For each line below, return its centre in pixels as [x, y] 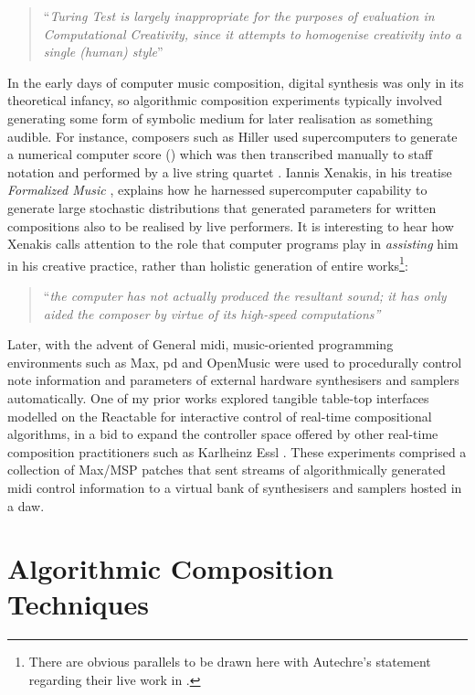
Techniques [78, 604]
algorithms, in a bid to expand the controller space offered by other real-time [223, 434]
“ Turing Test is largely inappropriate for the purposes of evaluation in [239, 16]
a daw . [26, 505]
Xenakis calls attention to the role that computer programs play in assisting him [233, 244]
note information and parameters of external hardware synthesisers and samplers [233, 380]
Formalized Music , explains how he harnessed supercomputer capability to [217, 190]
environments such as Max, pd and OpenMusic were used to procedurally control [235, 362]
